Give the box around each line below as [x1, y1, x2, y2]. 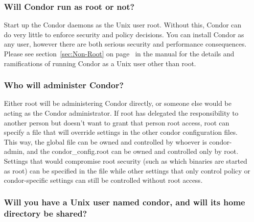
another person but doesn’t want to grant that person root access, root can [4, 117, 230, 127]
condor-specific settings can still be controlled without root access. [4, 175, 203, 185]
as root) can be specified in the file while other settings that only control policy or [4, 165, 251, 175]
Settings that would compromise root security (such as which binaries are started [4, 155, 247, 166]
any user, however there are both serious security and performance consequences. [4, 39, 247, 49]
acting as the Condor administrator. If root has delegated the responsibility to [4, 108, 238, 118]
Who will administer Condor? [4, 79, 124, 91]
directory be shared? [4, 207, 87, 219]
